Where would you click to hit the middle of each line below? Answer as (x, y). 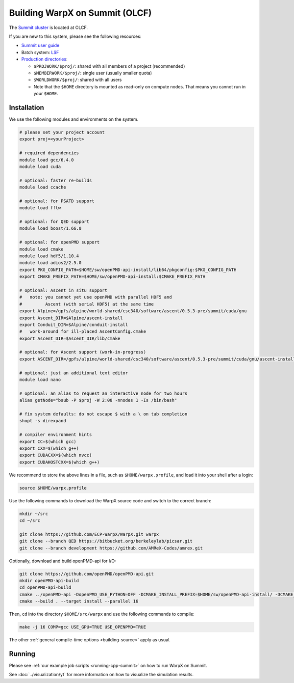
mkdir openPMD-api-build (49, 580)
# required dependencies (49, 153)
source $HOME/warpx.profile (53, 488)
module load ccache (43, 187)
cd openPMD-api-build (45, 587)
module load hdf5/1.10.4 (49, 256)
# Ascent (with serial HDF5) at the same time (86, 304)
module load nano (40, 380)
